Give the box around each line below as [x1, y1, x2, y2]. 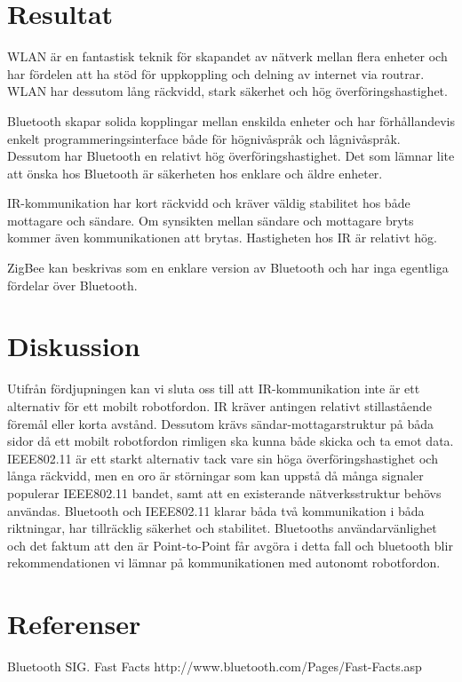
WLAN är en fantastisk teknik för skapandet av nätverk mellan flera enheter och [7, 47, 448, 66]
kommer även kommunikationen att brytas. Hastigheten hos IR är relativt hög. [7, 228, 437, 247]
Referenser [7, 606, 141, 642]
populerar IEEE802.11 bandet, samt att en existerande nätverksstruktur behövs [7, 483, 442, 502]
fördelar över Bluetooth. [7, 275, 138, 294]
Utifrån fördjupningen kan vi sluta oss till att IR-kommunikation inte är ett [7, 379, 420, 398]
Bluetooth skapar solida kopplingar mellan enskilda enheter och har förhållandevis [7, 111, 455, 130]
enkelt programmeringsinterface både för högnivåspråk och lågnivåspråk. [7, 129, 401, 147]
